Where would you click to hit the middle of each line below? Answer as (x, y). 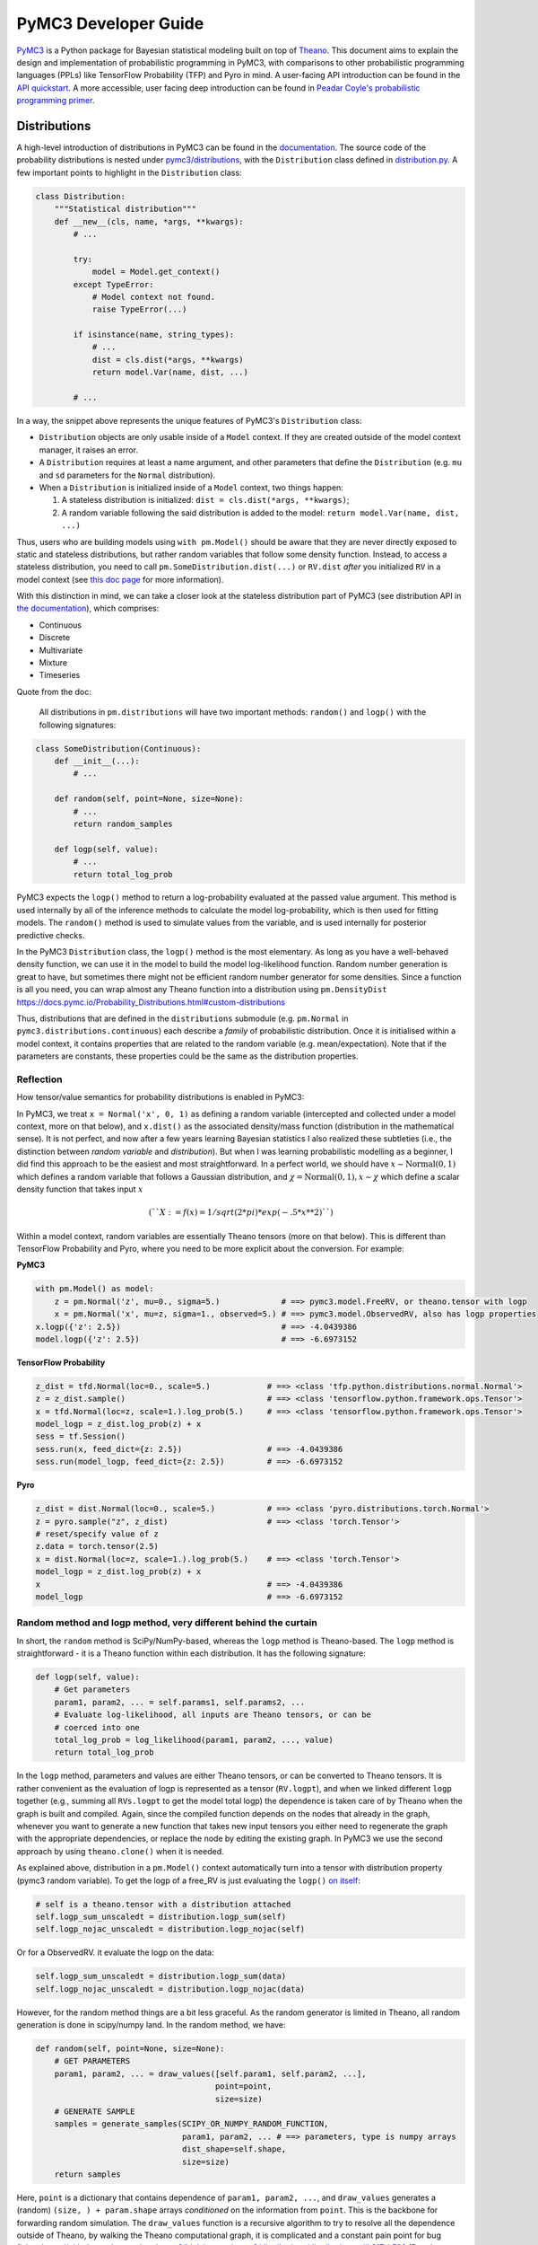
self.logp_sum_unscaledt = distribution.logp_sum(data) (161, 1976)
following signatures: (78, 725)
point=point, (243, 2087)
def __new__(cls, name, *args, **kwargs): (149, 221)
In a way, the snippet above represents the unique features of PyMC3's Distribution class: (189, 421)
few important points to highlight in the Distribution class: (129, 172)
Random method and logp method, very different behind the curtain (167, 1623)
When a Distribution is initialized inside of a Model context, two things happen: (191, 487)
